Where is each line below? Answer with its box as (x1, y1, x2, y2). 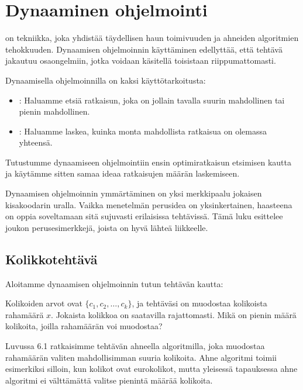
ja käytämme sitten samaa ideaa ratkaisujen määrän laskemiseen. (5, 167, 240, 180)
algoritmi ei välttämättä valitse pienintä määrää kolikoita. (5, 374, 213, 386)
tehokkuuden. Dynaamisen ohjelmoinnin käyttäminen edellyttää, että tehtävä (5, 43, 283, 55)
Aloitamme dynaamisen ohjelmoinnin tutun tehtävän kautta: (5, 277, 223, 289)
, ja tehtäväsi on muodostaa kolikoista (132, 297, 267, 309)
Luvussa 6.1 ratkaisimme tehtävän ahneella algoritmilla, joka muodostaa (5, 340, 265, 352)
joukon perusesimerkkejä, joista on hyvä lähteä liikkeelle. (5, 221, 208, 233)
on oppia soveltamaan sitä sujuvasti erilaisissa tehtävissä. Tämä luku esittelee (5, 210, 283, 222)
